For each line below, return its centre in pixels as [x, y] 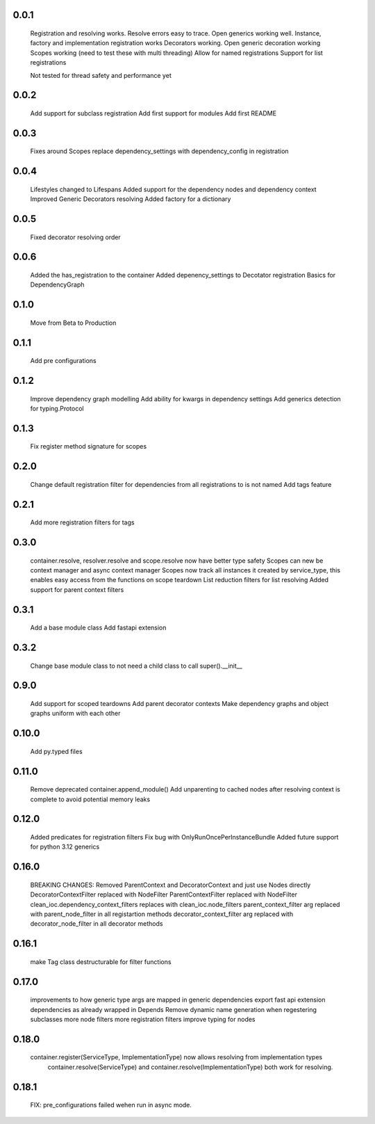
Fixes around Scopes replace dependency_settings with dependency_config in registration [159, 151]
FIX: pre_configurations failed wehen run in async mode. [111, 1105]
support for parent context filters [77, 589]
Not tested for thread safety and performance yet [101, 75]
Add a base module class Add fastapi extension [98, 628]
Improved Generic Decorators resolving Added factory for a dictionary [131, 199]
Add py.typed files [56, 751]
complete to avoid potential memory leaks [90, 799]
